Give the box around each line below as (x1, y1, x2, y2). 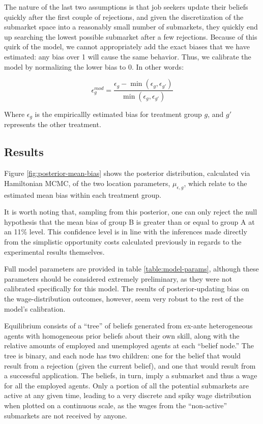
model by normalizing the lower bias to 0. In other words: (4, 61, 184, 72)
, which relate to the (184, 177, 247, 188)
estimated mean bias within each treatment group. (4, 189, 161, 200)
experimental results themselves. (4, 246, 105, 257)
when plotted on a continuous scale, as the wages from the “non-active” (4, 400, 227, 410)
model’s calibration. (4, 303, 66, 314)
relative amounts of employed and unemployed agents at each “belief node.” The (4, 340, 254, 351)
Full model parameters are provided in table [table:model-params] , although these (4, 263, 259, 274)
